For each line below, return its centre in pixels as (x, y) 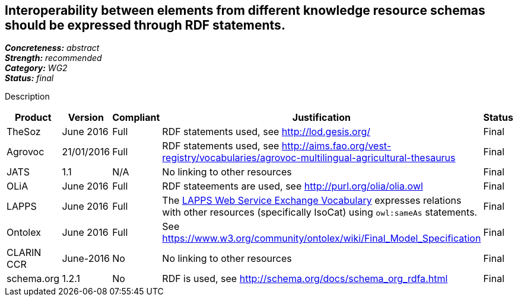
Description (27, 97)
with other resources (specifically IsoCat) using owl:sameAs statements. (320, 212)
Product (33, 118)
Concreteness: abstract (52, 48)
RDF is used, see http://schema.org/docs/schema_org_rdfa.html (305, 279)
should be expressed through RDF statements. (145, 25)
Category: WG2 (36, 68)
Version (86, 118)
